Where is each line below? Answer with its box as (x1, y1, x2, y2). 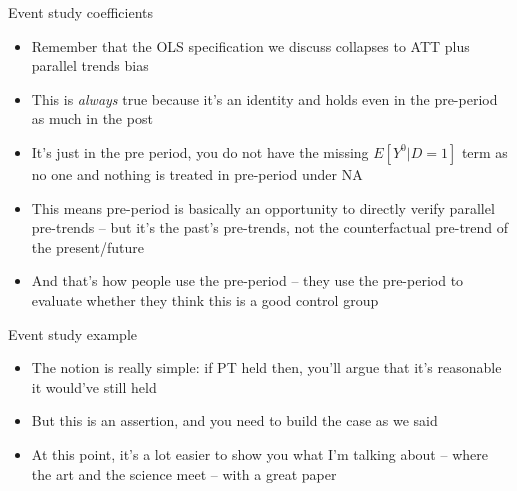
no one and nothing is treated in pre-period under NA (31, 163, 363, 184)
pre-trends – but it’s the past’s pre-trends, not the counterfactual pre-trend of (31, 217, 509, 238)
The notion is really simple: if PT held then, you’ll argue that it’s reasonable (31, 357, 502, 378)
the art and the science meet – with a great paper (31, 463, 337, 484)
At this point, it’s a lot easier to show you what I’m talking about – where (31, 443, 488, 464)
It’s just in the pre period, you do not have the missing (31, 141, 369, 162)
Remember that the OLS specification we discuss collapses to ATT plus (31, 35, 470, 56)
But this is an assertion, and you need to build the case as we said (31, 410, 438, 431)
